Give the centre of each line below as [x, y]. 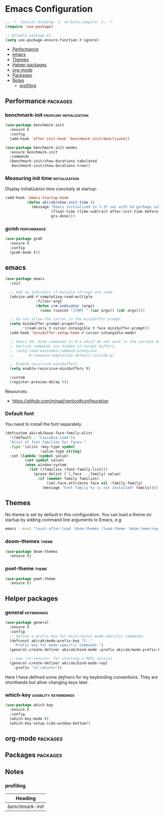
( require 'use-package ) [29, 26]
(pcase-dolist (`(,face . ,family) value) [77, 474]
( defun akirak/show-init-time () [61, 202]
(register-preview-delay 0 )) [39, 382]
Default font [20, 413]
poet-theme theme [26, 569]
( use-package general [27, 623]
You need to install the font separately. [44, 424]
